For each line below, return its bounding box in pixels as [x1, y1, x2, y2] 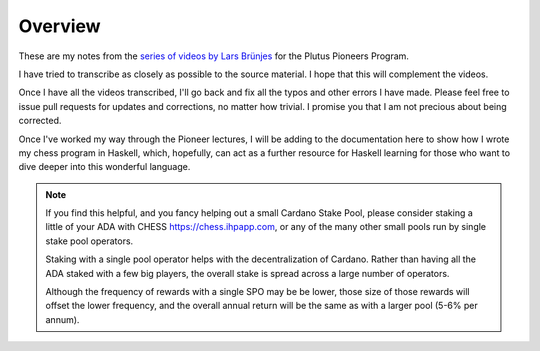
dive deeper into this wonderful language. [18, 161, 191, 173]
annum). [45, 313, 80, 325]
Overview [18, 15, 101, 37]
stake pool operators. [45, 235, 134, 247]
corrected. [18, 115, 62, 127]
